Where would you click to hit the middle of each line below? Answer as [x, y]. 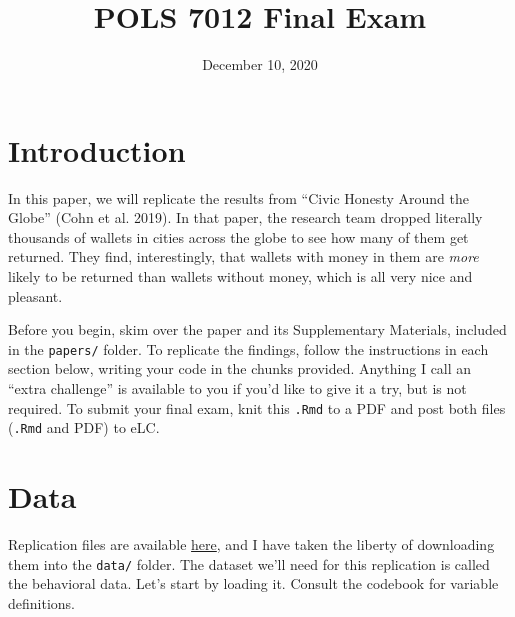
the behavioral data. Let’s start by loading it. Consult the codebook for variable [253, 583]
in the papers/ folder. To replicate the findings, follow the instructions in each [248, 348]
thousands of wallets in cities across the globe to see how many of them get [238, 236]
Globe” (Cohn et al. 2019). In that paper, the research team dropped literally [245, 217]
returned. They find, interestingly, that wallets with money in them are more [243, 256]
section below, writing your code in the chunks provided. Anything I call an [240, 368]
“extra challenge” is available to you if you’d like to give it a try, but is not [237, 388]
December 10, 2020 [260, 64]
